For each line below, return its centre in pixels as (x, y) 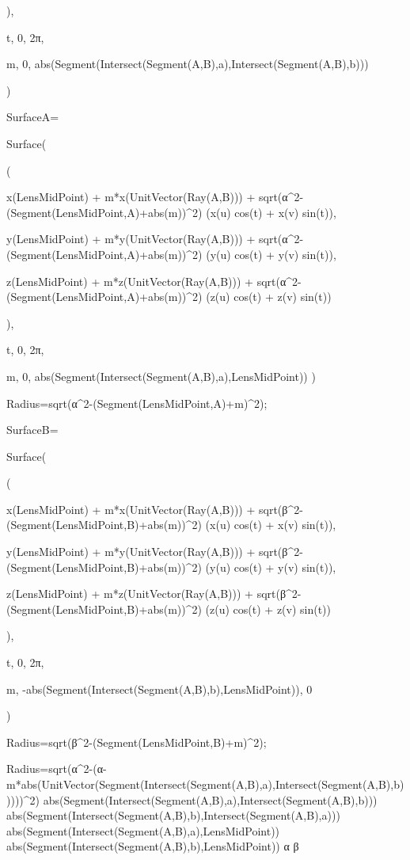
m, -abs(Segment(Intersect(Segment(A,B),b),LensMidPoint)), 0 (159, 689)
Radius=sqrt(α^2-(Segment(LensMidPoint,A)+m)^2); (137, 403)
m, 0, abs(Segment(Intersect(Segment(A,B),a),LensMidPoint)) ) (161, 376)
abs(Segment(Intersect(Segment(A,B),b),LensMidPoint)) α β (153, 846)
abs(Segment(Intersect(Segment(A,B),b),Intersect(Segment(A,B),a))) (173, 815)
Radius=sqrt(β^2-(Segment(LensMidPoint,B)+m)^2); (137, 742)
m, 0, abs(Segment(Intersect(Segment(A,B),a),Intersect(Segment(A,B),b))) (188, 64)
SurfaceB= (32, 430)
